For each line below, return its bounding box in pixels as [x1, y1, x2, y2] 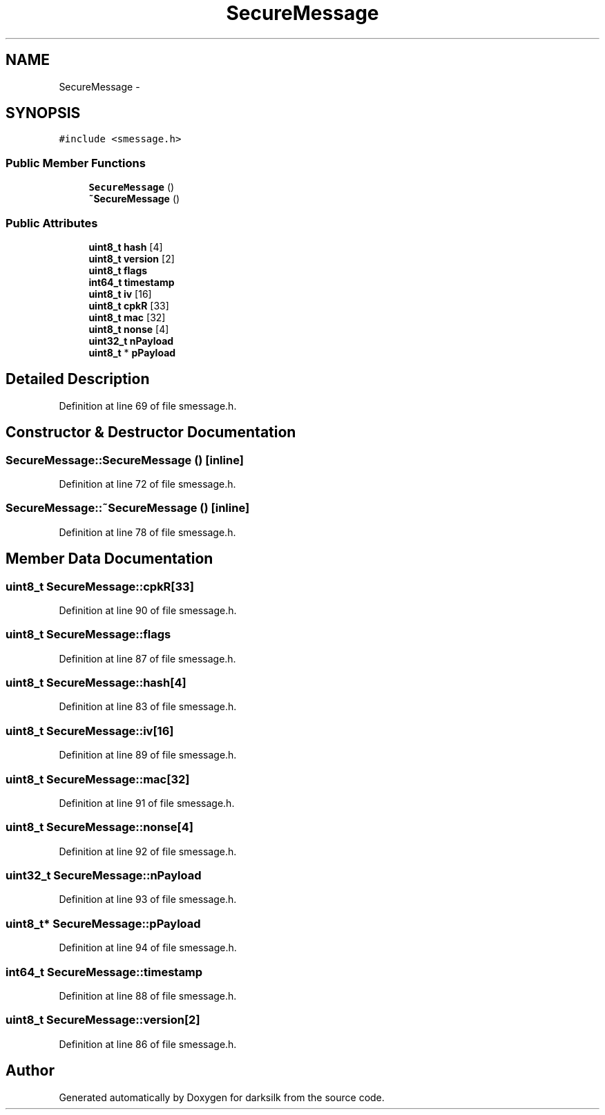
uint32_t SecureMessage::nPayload [6, 868, 202, 883]
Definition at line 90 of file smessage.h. [59, 604, 237, 616]
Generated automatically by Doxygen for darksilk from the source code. [59, 1091, 385, 1103]
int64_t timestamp [88, 276, 175, 288]
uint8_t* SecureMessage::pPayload [6, 916, 201, 931]
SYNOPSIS [6, 104, 81, 122]
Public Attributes [6, 216, 98, 230]
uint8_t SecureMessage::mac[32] [6, 772, 190, 786]
